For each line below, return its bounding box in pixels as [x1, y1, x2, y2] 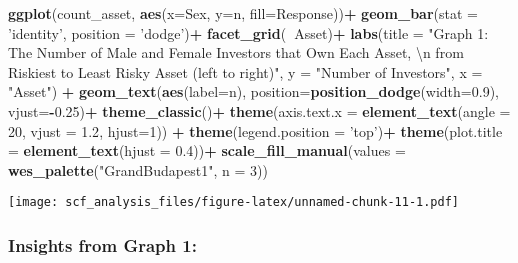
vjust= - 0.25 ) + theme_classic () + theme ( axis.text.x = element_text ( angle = [8, 100, 511, 121]
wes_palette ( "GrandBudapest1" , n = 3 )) [8, 159, 268, 180]
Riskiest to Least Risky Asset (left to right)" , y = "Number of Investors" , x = [8, 61, 483, 82]
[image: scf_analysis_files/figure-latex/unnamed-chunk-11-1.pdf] [8, 195, 460, 210]
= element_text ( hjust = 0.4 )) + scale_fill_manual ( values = [8, 140, 406, 161]
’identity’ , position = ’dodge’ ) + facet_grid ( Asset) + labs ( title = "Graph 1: [8, 22, 489, 43]
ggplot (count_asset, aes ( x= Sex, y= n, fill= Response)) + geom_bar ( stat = [8, 3, 478, 23]
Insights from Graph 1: [8, 232, 197, 257]
